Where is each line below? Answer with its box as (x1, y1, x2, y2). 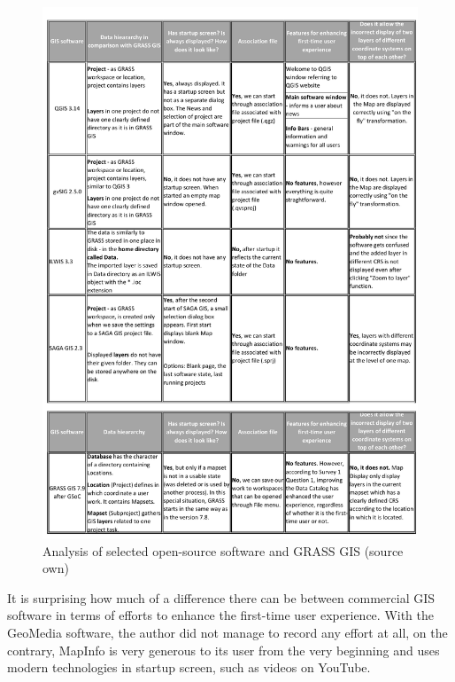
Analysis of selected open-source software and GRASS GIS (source (42, 541, 404, 560)
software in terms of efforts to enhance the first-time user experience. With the (7, 606, 435, 624)
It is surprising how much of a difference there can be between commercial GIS (7, 588, 436, 607)
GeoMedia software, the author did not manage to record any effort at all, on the (7, 623, 448, 642)
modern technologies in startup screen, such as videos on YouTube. (7, 658, 371, 677)
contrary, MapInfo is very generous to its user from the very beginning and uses (7, 640, 440, 659)
